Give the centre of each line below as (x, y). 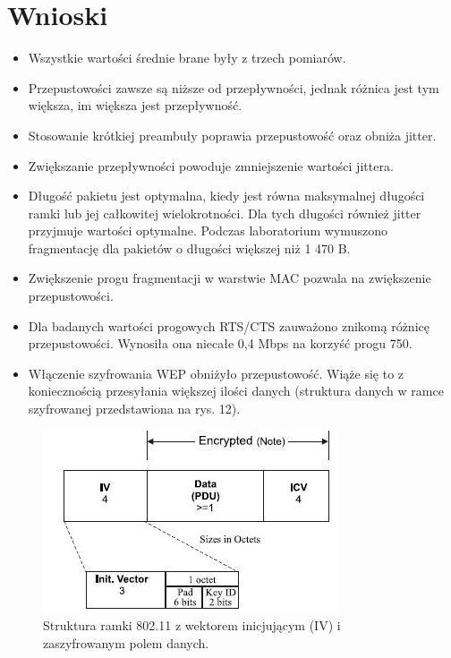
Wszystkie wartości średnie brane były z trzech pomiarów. (187, 58)
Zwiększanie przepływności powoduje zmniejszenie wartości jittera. (211, 165)
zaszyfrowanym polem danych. (126, 642)
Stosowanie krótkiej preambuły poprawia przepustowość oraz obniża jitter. (232, 135)
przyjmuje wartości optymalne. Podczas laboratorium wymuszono (208, 231)
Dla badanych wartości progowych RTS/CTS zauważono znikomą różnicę (229, 325)
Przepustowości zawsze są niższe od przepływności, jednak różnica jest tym (234, 87)
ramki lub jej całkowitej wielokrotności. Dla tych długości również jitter (225, 213)
